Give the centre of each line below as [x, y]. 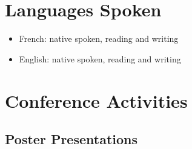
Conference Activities [96, 100]
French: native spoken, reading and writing [99, 38]
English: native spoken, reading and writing [100, 58]
